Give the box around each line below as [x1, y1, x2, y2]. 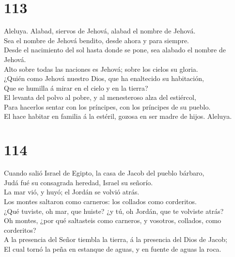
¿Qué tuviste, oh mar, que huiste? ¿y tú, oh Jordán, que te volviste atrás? [4, 206, 224, 216]
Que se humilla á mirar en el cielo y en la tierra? [4, 82, 148, 93]
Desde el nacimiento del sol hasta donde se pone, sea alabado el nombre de [4, 45, 226, 55]
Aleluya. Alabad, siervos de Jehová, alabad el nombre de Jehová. [4, 26, 196, 36]
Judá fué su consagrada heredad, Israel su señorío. [4, 177, 153, 187]
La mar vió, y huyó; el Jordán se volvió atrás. [4, 187, 140, 197]
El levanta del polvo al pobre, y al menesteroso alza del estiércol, [4, 92, 196, 102]
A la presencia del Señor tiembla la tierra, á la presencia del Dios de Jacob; [4, 234, 227, 244]
